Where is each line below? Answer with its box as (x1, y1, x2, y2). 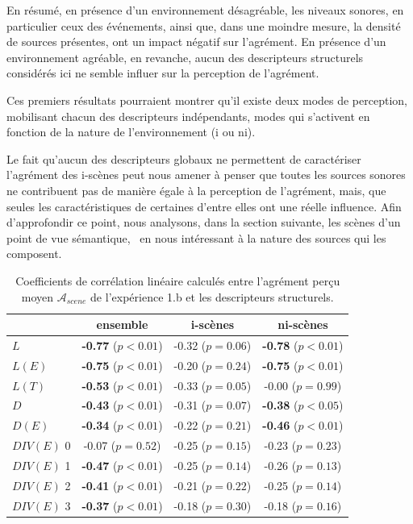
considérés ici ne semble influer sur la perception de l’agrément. (6, 64, 319, 81)
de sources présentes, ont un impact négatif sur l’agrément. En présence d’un (6, 33, 386, 50)
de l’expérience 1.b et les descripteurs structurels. (90, 288, 334, 305)
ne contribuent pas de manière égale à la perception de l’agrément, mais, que (6, 181, 386, 198)
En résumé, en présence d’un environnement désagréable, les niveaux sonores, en (6, 2, 404, 18)
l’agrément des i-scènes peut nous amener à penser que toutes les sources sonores (6, 166, 406, 183)
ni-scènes (277, 316, 328, 333)
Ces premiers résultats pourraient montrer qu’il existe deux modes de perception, (6, 91, 407, 108)
